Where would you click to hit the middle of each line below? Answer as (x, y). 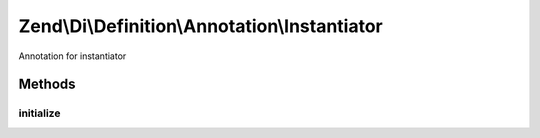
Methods (47, 84)
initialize (39, 113)
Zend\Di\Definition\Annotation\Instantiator (201, 26)
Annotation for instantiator (72, 56)
